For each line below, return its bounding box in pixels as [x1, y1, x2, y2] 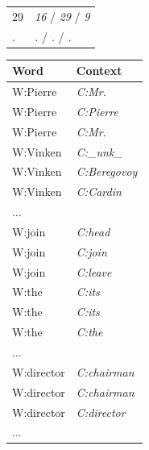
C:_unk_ [76, 143, 122, 160]
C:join [76, 243, 107, 260]
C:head [76, 223, 110, 240]
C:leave [76, 263, 112, 280]
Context [76, 62, 122, 79]
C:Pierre [76, 102, 118, 119]
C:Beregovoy [76, 163, 138, 180]
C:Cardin [76, 183, 122, 200]
